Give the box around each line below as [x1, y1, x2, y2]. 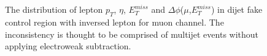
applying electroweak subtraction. [5, 40, 131, 52]
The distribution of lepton [5, 3, 103, 16]
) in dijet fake [211, 3, 263, 16]
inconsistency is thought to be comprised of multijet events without [5, 27, 259, 40]
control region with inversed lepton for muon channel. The [5, 15, 224, 28]
